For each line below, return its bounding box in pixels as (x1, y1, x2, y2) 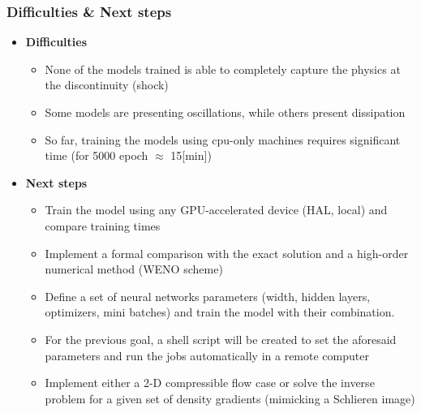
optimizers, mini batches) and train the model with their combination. (45, 303, 395, 321)
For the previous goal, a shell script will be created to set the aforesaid (45, 330, 397, 347)
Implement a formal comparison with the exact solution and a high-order (45, 244, 409, 261)
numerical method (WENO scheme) (45, 260, 223, 277)
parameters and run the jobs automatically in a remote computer (45, 346, 369, 364)
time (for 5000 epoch (45, 147, 148, 164)
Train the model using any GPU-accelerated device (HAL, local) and (45, 201, 388, 218)
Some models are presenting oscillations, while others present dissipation (45, 104, 406, 120)
